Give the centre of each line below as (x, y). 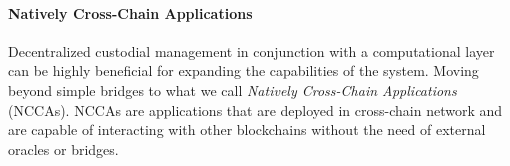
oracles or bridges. (63, 148)
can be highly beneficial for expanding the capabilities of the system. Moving (243, 70)
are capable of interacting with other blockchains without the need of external (247, 129)
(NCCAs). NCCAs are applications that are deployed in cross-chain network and (255, 109)
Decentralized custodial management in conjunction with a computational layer (251, 50)
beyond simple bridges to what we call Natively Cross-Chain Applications (232, 89)
